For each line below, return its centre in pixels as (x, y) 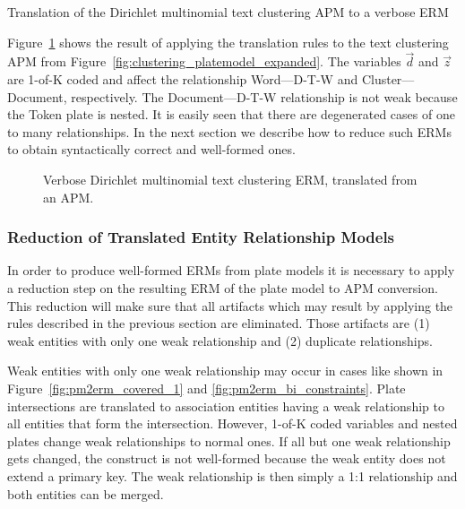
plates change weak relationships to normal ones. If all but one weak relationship (229, 440)
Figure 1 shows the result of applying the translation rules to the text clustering (228, 42)
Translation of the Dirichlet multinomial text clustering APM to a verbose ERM (228, 12)
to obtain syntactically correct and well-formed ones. (151, 149)
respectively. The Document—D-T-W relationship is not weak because (264, 96)
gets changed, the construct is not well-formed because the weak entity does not (227, 458)
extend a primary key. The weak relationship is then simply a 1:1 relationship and (232, 475)
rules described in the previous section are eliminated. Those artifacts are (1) (219, 323)
